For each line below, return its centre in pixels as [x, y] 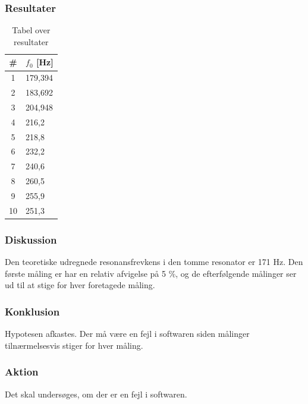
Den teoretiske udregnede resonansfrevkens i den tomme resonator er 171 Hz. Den [154, 262]
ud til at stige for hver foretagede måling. [80, 285]
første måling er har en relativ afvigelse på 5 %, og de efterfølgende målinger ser [151, 273]
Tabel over [31, 30]
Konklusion [32, 311]
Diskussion [31, 239]
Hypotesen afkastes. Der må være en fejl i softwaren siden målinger [127, 334]
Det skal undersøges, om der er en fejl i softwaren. [96, 394]
